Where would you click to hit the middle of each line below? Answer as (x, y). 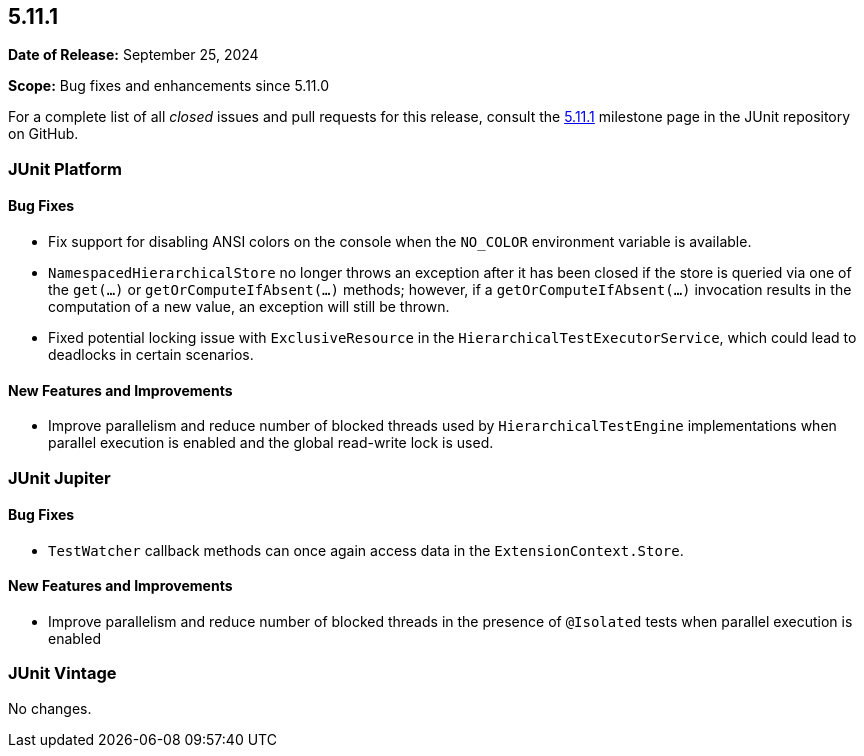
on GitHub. (43, 134)
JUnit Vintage (62, 673)
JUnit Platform (65, 168)
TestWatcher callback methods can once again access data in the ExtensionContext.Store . (366, 550)
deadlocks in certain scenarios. (151, 355)
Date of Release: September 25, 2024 (133, 55)
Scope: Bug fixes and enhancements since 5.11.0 (169, 86)
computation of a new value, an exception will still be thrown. (249, 307)
